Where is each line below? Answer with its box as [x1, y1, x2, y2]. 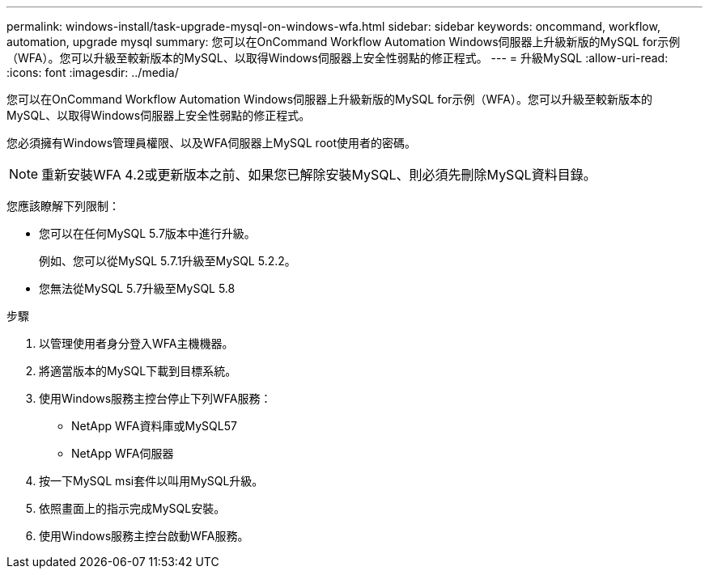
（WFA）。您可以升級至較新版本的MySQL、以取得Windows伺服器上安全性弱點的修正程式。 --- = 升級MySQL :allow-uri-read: [6, 51, 669, 65]
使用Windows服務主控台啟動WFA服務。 [39, 529, 249, 543]
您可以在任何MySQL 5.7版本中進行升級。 [39, 226, 256, 240]
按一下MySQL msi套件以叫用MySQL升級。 [39, 474, 264, 488]
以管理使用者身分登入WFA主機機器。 [39, 336, 234, 350]
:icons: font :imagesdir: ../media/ [6, 66, 179, 79]
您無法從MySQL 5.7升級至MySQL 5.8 [39, 281, 236, 295]
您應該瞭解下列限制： [6, 199, 120, 213]
